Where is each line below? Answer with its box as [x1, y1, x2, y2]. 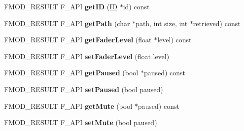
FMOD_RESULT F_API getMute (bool [4, 100, 133, 111]
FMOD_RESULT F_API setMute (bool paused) [4, 117, 157, 128]
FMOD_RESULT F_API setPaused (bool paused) [4, 84, 163, 94]
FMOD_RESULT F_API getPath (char [4, 18, 130, 28]
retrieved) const [193, 18, 241, 28]
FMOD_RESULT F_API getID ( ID [4, 1, 117, 11]
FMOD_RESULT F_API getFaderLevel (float [4, 34, 152, 45]
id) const [123, 1, 150, 11]
